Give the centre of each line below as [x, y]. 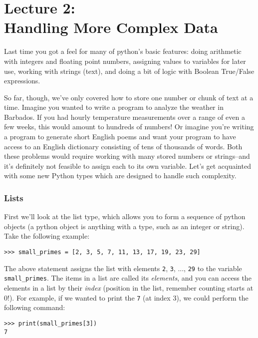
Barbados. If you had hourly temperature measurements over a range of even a [125, 117]
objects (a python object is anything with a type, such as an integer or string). [124, 226]
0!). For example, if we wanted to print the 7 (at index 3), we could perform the [126, 297]
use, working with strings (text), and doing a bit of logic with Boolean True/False [129, 71]
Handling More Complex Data [111, 27]
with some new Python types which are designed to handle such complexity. [120, 175]
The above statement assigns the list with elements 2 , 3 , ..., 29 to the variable [123, 268]
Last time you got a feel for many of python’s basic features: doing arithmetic [123, 51]
